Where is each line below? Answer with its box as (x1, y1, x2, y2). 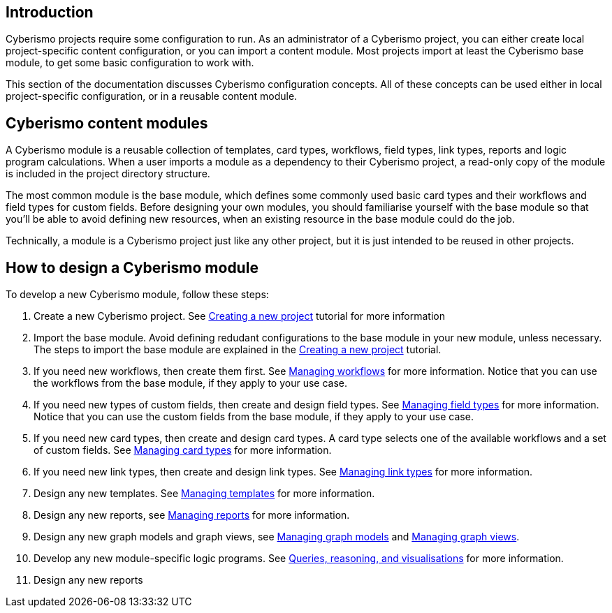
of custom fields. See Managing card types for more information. (34, 444, 332, 457)
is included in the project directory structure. (6, 168, 210, 180)
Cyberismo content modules (6, 114, 208, 132)
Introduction (6, 3, 94, 21)
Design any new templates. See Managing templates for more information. (34, 487, 375, 500)
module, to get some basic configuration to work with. (6, 57, 254, 69)
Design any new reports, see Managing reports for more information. (34, 509, 350, 522)
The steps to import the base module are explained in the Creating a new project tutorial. (34, 344, 442, 356)
